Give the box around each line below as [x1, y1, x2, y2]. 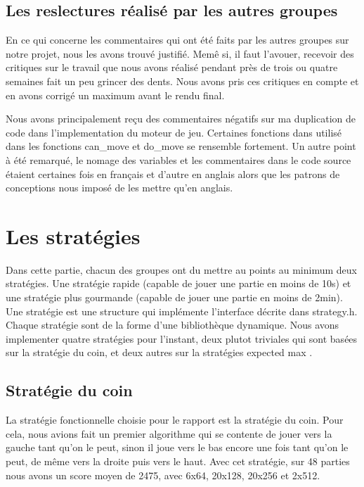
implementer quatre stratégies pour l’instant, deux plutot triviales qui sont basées [6, 331, 358, 346]
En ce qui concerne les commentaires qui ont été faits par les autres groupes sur [6, 32, 349, 47]
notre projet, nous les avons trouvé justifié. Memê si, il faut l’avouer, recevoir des [6, 46, 354, 61]
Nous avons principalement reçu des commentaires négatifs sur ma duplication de [6, 111, 356, 126]
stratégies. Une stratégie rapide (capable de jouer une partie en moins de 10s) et [6, 276, 351, 291]
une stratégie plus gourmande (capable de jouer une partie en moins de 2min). [6, 290, 343, 305]
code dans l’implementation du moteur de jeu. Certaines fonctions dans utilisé [6, 125, 342, 139]
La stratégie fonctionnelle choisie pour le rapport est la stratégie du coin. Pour [6, 412, 344, 427]
